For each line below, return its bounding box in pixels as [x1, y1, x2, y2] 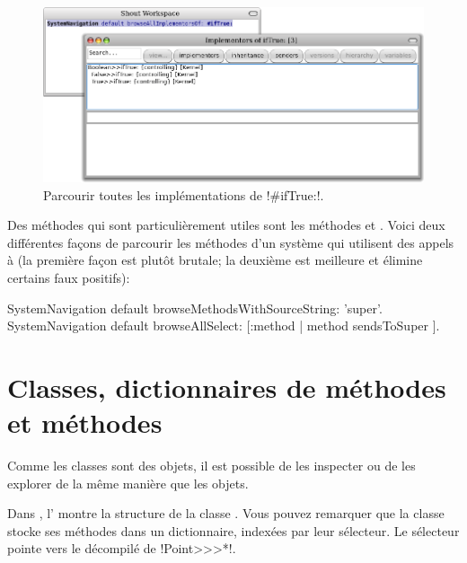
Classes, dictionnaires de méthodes [7, 368, 446, 405]
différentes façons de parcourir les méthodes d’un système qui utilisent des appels [7, 233, 454, 251]
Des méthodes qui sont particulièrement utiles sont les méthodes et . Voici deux [7, 216, 445, 234]
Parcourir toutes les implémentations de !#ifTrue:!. [43, 185, 324, 204]
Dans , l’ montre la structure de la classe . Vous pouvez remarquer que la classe [7, 504, 445, 523]
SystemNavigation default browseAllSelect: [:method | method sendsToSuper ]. [7, 316, 440, 335]
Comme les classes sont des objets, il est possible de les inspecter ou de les [7, 456, 416, 475]
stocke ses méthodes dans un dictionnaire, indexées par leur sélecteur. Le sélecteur [7, 521, 460, 540]
